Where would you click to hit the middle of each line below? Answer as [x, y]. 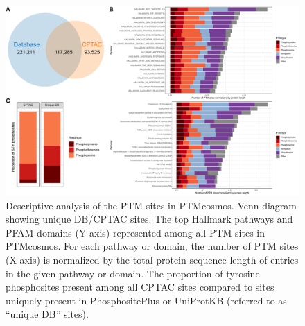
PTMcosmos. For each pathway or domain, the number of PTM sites [152, 246]
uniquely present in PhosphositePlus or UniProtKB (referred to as [146, 300]
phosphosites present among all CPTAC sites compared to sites [140, 287]
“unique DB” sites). [47, 314]
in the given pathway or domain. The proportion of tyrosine [133, 273]
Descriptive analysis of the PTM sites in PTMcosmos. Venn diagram [151, 205]
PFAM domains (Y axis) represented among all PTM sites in [135, 232]
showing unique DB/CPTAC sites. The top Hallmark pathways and [149, 219]
